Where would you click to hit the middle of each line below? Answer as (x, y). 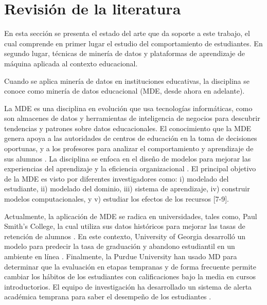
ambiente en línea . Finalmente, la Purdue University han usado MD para (121, 256)
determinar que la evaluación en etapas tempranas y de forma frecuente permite (130, 266)
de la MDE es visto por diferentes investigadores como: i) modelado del (117, 178)
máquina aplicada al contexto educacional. (71, 63)
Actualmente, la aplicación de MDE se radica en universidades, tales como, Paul (131, 216)
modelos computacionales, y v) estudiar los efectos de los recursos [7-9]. (117, 199)
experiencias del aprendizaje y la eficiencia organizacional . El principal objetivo (130, 168)
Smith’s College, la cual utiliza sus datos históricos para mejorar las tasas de (125, 226)
